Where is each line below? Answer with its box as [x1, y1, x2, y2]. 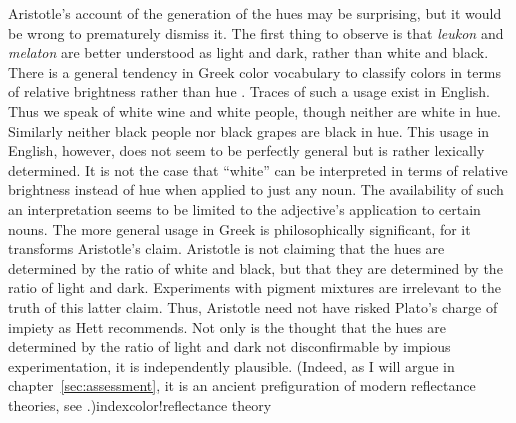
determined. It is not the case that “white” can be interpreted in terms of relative [8, 159, 508, 180]
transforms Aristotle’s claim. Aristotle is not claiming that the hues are [8, 238, 445, 259]
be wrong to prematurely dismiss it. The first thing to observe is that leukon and [8, 22, 504, 43]
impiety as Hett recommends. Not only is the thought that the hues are [8, 316, 446, 337]
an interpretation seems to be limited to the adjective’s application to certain [8, 198, 481, 219]
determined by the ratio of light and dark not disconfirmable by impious [8, 336, 451, 357]
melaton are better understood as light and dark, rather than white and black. [8, 42, 489, 63]
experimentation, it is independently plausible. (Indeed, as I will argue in [8, 355, 455, 376]
